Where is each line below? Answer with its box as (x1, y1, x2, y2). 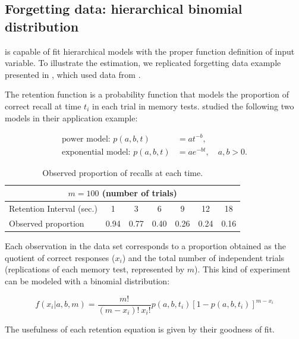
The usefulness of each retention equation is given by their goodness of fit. (5, 322, 275, 335)
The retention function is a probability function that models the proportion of (5, 88, 289, 101)
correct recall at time (5, 99, 81, 112)
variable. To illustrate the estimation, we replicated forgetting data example (5, 56, 281, 69)
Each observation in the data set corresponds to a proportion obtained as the (5, 240, 286, 252)
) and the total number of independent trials (122, 251, 285, 263)
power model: (61, 134, 111, 143)
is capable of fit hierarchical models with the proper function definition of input (5, 45, 295, 57)
